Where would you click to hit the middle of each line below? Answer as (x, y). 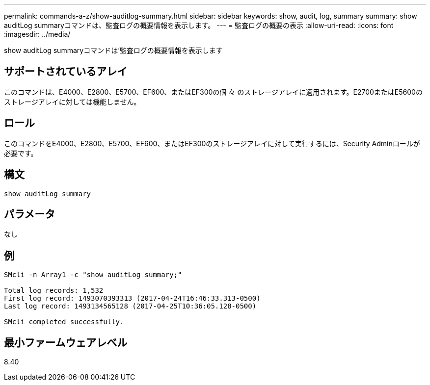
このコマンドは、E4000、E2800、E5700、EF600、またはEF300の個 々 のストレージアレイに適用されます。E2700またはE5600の (213, 92)
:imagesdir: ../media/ (37, 34)
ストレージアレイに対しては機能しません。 (72, 102)
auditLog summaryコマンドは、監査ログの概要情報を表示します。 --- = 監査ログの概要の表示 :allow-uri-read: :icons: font (199, 25)
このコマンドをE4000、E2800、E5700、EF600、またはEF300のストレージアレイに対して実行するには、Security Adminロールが (212, 143)
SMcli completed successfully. (64, 322)
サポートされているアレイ (66, 72)
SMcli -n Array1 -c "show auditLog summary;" (93, 275)
